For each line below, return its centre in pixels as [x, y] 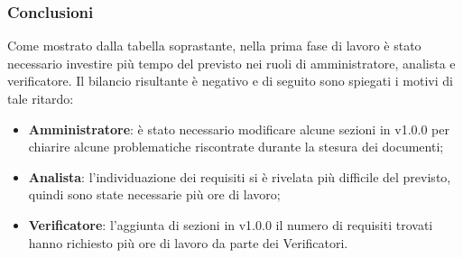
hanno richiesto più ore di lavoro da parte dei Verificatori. [188, 242]
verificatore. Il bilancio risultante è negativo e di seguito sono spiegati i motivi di [230, 81]
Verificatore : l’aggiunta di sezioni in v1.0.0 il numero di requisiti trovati [231, 224]
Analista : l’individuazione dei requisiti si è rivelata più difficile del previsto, [240, 176]
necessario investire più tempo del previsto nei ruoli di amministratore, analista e [231, 63]
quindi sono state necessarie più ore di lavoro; [154, 194]
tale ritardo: [41, 98]
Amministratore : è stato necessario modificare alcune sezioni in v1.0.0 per [239, 129]
